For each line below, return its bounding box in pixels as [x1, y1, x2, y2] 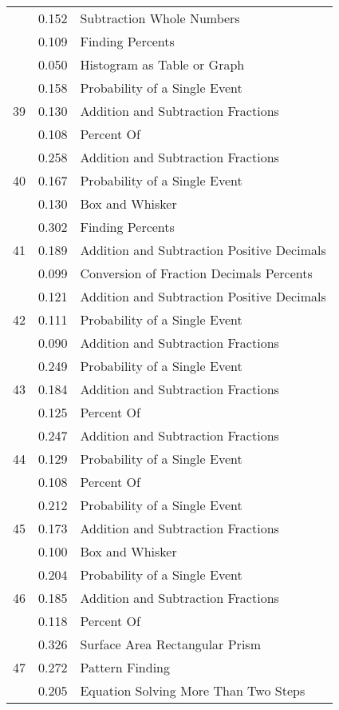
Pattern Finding [80, 658, 170, 676]
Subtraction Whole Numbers [80, 9, 240, 27]
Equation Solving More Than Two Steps [80, 681, 305, 700]
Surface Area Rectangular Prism [80, 635, 261, 653]
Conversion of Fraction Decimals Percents [80, 264, 313, 282]
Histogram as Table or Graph [80, 55, 245, 74]
